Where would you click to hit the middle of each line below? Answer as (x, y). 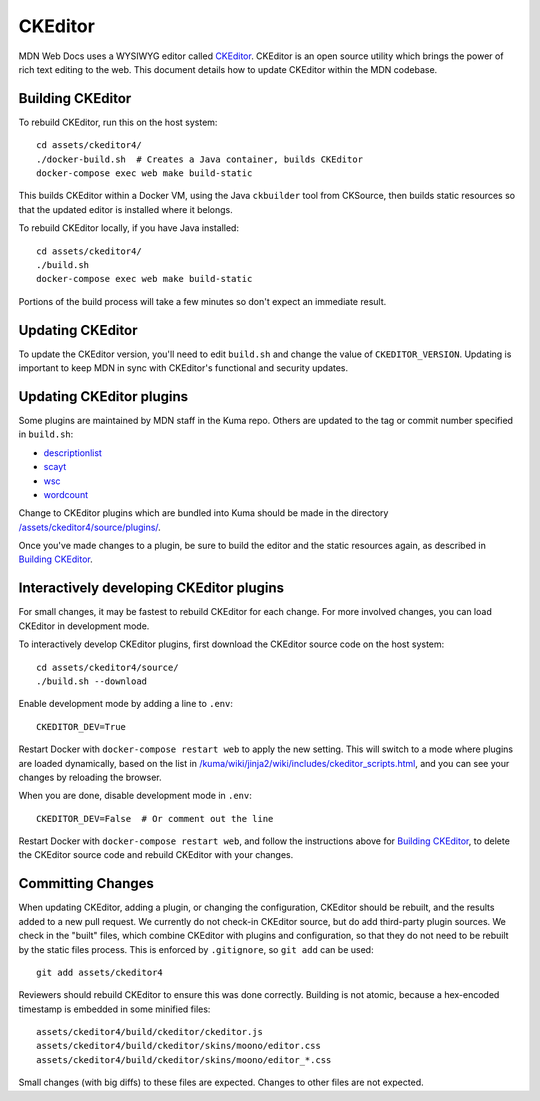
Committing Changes (86, 883)
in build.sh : (46, 434)
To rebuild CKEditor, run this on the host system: (118, 122)
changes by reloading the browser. (90, 777)
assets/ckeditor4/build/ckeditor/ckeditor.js (150, 1032)
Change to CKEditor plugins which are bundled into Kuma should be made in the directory (203, 513)
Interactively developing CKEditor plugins (151, 588)
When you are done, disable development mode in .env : (135, 796)
